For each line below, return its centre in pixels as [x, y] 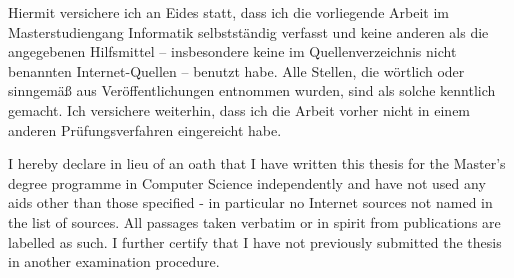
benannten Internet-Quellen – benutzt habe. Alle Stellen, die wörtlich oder [236, 70]
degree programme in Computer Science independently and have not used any [247, 182]
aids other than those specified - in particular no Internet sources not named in [250, 202]
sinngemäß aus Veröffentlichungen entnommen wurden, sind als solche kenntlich [252, 90]
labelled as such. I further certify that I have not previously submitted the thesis [255, 241]
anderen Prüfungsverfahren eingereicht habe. [145, 129]
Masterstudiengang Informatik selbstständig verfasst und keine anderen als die [248, 31]
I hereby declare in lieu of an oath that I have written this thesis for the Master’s [257, 163]
